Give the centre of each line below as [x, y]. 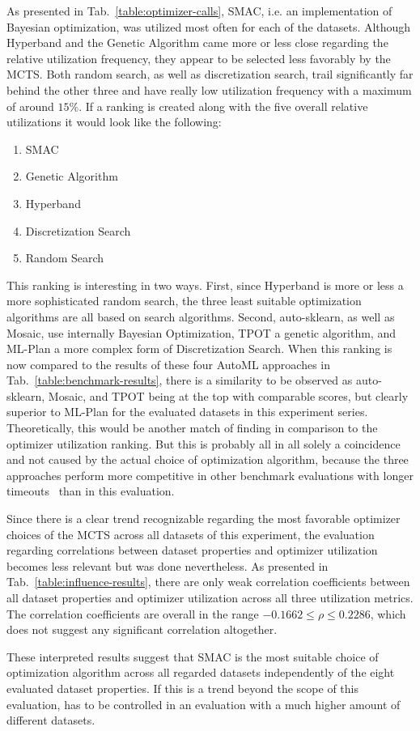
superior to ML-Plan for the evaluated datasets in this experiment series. [187, 412]
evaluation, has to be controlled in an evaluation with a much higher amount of [204, 704]
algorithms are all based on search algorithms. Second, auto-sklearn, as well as [201, 316]
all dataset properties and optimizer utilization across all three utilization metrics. [210, 597]
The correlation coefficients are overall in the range [133, 613]
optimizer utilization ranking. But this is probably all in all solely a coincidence [204, 443]
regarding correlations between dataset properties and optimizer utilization [192, 550]
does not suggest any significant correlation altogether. [142, 629]
